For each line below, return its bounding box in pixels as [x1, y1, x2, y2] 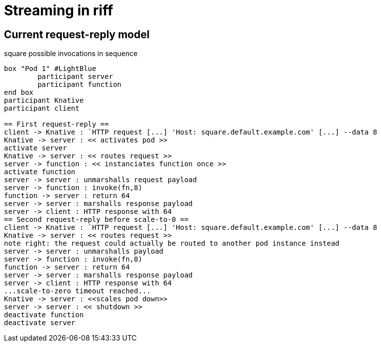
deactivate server [4, 319, 76, 327]
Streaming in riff [4, 2, 113, 19]
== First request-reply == [4, 120, 109, 129]
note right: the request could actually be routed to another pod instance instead [4, 239, 340, 248]
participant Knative [4, 96, 84, 105]
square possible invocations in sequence [4, 49, 138, 58]
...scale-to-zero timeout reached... [4, 287, 151, 295]
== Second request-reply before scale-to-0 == [4, 215, 189, 224]
